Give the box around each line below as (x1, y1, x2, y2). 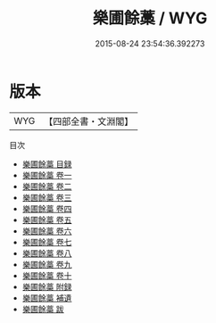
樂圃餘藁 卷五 (21, 214, 72, 225)
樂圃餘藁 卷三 (21, 192, 72, 203)
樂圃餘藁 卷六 (21, 225, 72, 236)
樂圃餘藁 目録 (21, 158, 72, 170)
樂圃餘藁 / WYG (92, 8, 208, 29)
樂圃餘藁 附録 (21, 281, 72, 292)
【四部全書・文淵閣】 (44, 115, 134, 128)
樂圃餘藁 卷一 (21, 170, 72, 180)
